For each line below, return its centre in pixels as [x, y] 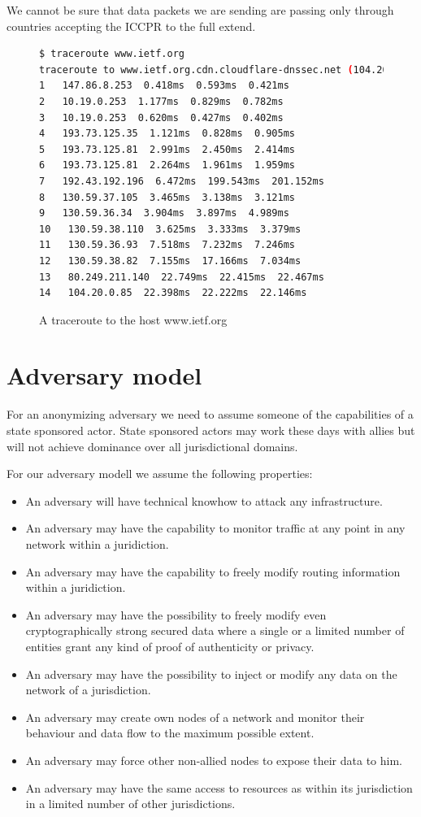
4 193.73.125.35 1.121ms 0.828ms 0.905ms [167, 134]
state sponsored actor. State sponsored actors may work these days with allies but [211, 430]
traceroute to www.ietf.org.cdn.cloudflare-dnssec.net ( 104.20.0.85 [228, 70]
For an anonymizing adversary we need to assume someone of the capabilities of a [210, 414]
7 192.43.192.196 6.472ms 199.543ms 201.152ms [182, 181]
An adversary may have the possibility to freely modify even [176, 614]
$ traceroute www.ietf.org [112, 54]
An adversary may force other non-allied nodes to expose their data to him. [214, 760]
